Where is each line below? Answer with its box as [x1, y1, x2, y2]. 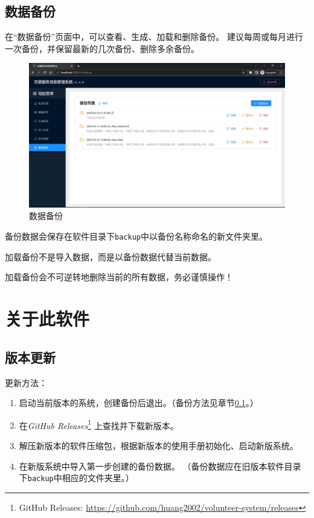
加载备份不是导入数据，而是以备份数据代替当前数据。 [5, 250, 216, 263]
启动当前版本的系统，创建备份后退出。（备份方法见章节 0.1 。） [19, 396, 258, 409]
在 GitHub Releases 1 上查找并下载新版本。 [19, 417, 179, 431]
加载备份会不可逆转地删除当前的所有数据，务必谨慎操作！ [5, 270, 233, 283]
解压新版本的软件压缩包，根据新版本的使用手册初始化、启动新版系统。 [19, 439, 298, 451]
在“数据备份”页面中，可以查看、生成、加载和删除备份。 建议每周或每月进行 [5, 30, 303, 43]
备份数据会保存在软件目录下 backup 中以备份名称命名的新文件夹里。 [5, 230, 268, 243]
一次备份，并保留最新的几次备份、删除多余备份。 [5, 42, 199, 54]
